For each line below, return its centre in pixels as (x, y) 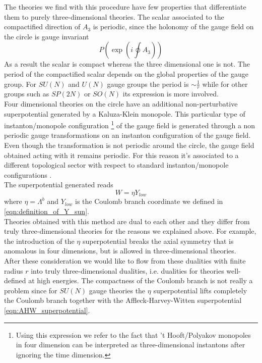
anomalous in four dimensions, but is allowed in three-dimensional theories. (120, 251)
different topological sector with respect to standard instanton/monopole (116, 165)
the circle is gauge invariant (47, 36)
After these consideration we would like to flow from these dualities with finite (125, 261)
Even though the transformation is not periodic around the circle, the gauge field (129, 145)
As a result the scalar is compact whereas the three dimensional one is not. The (127, 64)
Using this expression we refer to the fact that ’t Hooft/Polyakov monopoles (133, 334)
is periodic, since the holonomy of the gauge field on (173, 27)
